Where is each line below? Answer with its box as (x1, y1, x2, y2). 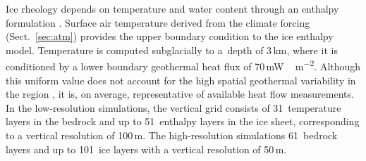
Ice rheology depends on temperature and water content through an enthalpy (6, 1, 339, 15)
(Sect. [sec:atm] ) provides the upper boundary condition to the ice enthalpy (6, 29, 334, 44)
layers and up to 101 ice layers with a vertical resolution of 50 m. (6, 141, 287, 156)
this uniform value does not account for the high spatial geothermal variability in (6, 72, 356, 87)
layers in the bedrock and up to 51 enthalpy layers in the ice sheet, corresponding (6, 114, 360, 129)
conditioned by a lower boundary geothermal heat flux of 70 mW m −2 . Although (6, 57, 361, 74)
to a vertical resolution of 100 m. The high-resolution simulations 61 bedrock (6, 128, 338, 142)
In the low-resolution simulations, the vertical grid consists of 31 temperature (6, 100, 341, 115)
